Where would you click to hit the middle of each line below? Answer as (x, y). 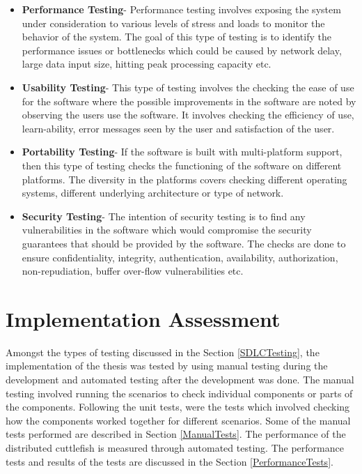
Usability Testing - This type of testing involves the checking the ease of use (188, 87)
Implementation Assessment (143, 318)
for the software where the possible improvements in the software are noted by (189, 101)
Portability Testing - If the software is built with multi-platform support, (182, 152)
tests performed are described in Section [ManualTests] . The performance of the (176, 434)
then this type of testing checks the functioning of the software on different (182, 165)
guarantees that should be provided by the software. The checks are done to (184, 243)
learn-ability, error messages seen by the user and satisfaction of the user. (178, 128)
